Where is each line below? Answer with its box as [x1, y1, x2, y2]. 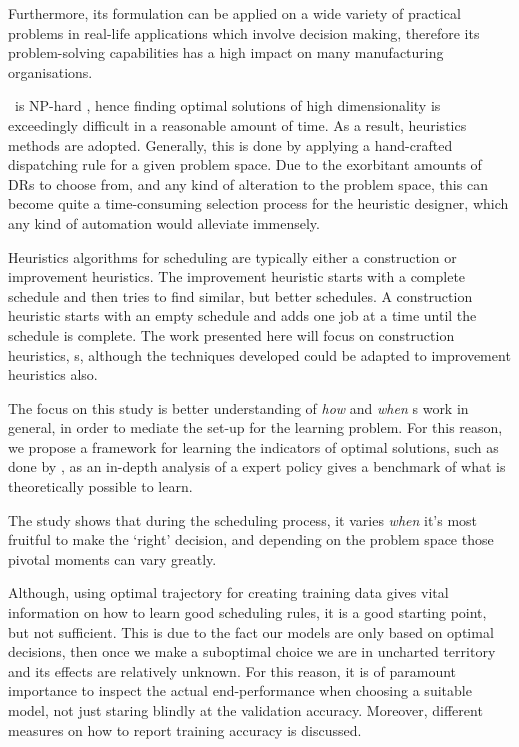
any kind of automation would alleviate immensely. [8, 212, 320, 233]
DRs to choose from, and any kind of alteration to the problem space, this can [8, 173, 488, 194]
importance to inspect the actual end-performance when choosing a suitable [8, 680, 472, 701]
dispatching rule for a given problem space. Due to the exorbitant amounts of [8, 154, 482, 175]
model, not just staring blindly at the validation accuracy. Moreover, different [8, 700, 483, 720]
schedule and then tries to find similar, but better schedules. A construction [8, 285, 473, 306]
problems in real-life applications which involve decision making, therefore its [8, 22, 480, 43]
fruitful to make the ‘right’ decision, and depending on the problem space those [8, 529, 494, 550]
